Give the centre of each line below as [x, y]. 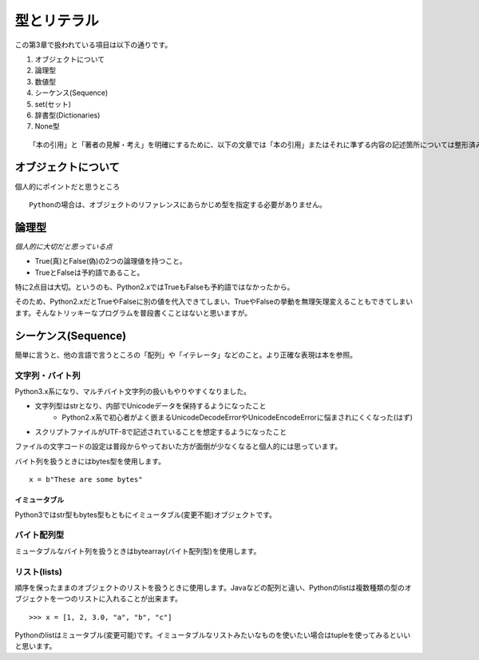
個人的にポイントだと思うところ [67, 186]
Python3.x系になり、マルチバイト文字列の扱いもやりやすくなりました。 [133, 391]
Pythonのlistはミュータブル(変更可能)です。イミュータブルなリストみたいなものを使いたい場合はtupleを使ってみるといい [213, 635]
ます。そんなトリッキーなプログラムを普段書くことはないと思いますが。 [133, 312]
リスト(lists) [39, 571]
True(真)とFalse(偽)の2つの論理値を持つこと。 [111, 261]
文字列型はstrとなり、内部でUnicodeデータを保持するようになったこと [150, 406]
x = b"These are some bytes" [86, 480]
